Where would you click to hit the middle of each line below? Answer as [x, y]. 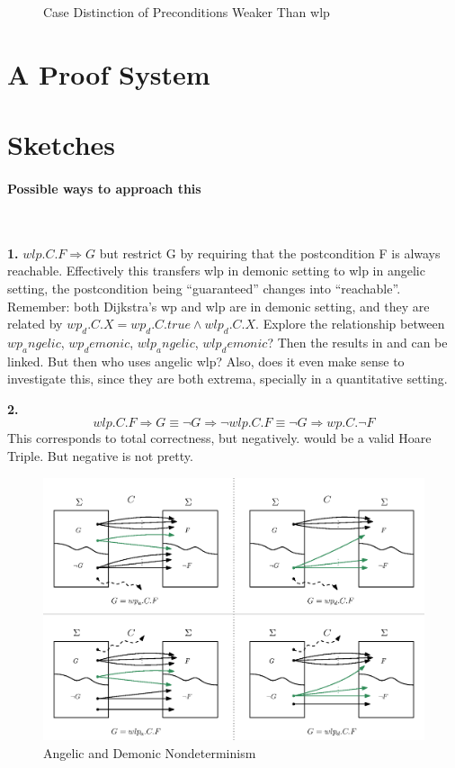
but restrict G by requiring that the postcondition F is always [270, 253]
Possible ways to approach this [104, 188]
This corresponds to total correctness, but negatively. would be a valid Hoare [219, 438]
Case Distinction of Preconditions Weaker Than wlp [187, 12]
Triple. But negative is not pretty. [100, 456]
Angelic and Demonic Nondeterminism [150, 752]
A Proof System [109, 73]
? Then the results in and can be [357, 342]
